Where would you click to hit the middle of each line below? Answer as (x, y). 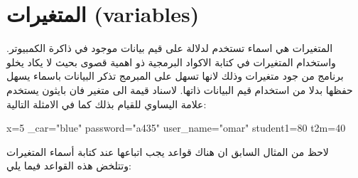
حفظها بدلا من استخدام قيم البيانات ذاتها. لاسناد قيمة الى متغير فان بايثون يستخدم (180, 89)
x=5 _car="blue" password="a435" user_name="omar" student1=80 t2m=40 (176, 128)
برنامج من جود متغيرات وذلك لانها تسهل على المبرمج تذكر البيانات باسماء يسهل (175, 76)
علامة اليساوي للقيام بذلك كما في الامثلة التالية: (107, 104)
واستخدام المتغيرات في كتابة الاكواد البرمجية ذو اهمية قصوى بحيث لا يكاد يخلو (171, 62)
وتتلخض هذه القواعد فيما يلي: (69, 166)
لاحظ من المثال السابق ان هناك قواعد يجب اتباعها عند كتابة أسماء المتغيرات (168, 151)
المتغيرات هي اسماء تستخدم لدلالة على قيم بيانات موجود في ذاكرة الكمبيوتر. (170, 48)
